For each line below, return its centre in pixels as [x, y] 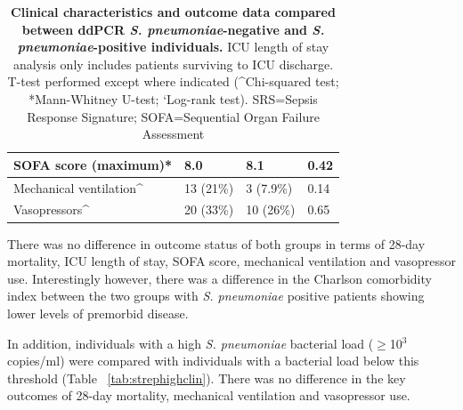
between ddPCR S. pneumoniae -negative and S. [173, 29]
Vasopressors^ [52, 209]
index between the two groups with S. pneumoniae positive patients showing [216, 296]
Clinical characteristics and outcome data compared [173, 12]
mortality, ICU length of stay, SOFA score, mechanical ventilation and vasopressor [231, 261]
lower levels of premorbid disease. [98, 313]
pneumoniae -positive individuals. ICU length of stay [173, 47]
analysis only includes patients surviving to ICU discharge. [173, 64]
